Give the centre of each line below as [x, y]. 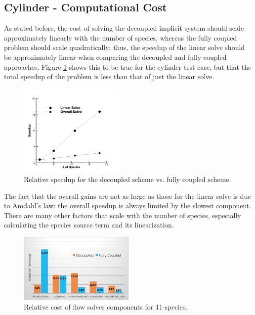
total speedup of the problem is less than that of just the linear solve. [109, 76]
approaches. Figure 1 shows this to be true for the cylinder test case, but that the [128, 67]
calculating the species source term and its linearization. [89, 225]
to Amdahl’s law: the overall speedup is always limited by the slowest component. [128, 205]
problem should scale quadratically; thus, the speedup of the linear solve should [125, 47]
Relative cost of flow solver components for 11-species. [106, 307]
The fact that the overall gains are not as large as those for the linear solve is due [127, 196]
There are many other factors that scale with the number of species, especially [123, 215]
